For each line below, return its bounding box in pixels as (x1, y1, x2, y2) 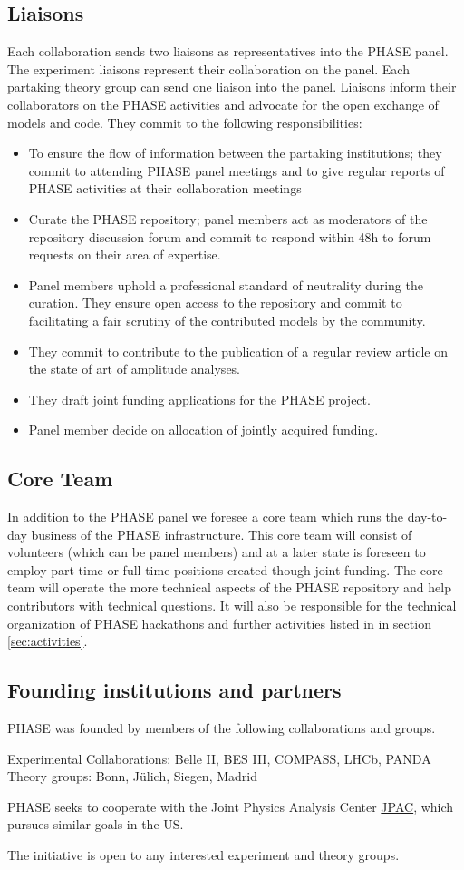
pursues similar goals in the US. (7, 815, 184, 834)
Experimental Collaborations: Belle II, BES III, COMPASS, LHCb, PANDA (7, 748, 431, 767)
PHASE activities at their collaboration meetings (28, 179, 302, 198)
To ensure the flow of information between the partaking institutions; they (28, 143, 442, 162)
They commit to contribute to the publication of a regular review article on (28, 341, 448, 360)
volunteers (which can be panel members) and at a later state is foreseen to (7, 543, 426, 562)
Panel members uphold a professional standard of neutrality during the (28, 275, 423, 294)
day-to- (407, 507, 448, 526)
